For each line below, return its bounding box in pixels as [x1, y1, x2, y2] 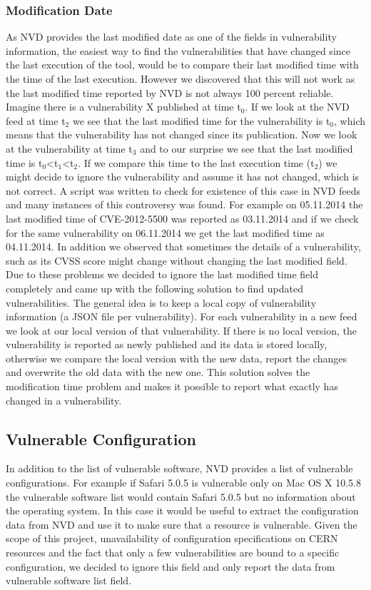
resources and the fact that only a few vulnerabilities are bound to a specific [6, 545, 340, 560]
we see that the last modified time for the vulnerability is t [72, 113, 330, 128]
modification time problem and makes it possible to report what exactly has [6, 379, 338, 394]
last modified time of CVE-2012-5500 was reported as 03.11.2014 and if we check [6, 210, 359, 225]
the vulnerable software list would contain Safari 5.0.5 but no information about [6, 489, 356, 504]
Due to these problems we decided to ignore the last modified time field [6, 267, 318, 282]
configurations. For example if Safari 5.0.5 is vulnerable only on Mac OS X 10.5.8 [6, 475, 361, 490]
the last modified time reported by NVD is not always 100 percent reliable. [6, 85, 334, 100]
